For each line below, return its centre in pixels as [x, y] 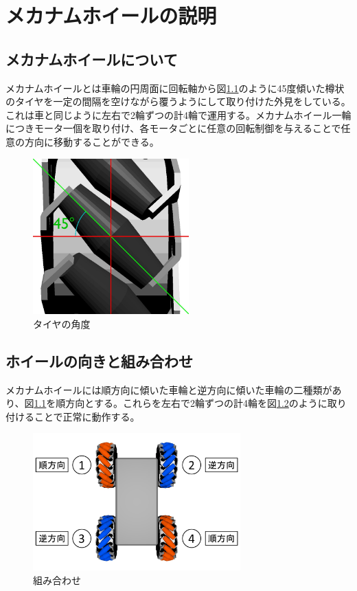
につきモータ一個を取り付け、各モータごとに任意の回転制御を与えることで [173, 128]
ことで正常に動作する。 [87, 416]
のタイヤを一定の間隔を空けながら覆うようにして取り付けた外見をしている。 [178, 101]
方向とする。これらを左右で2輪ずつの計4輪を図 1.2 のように [196, 403]
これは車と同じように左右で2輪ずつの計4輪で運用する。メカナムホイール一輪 [178, 114]
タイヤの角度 [62, 323]
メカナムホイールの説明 [111, 15]
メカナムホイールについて [92, 59]
